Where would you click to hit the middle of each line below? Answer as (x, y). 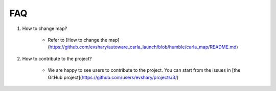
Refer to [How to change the (77, 40)
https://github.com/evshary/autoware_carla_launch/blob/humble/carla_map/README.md (143, 47)
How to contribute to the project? (57, 58)
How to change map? (45, 28)
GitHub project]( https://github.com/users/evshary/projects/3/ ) (113, 77)
